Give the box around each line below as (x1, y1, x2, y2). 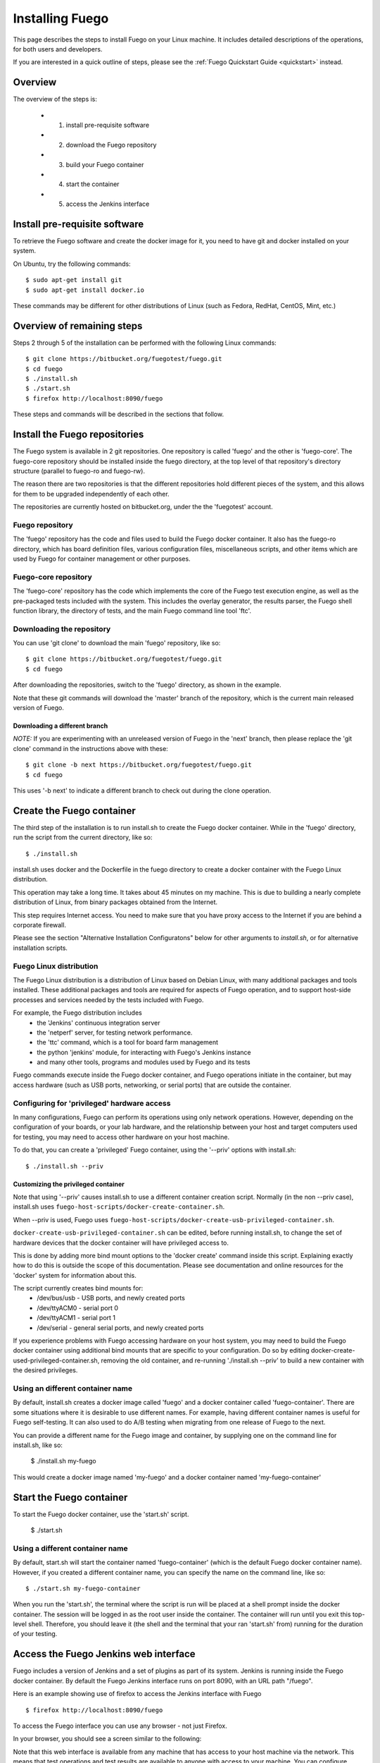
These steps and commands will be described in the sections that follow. (13, 410, 224, 419)
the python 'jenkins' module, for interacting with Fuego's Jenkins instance (37, 1048, 251, 1056)
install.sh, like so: (13, 1441, 63, 1449)
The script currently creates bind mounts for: (13, 1284, 144, 1293)
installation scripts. (13, 944, 68, 952)
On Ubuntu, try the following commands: (13, 260, 131, 268)
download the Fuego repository (65, 140, 157, 149)
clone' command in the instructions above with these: (13, 744, 168, 752)
